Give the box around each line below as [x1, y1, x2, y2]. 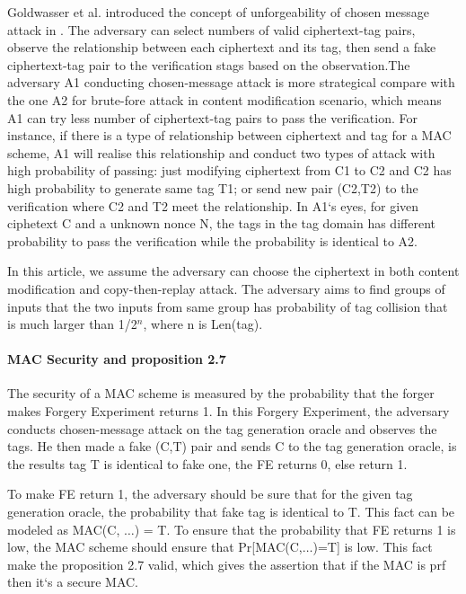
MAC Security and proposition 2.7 [7, 350, 226, 368]
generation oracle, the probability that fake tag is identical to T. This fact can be [7, 502, 455, 521]
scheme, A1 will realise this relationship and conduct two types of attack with [7, 143, 435, 162]
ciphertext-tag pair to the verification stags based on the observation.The [7, 55, 410, 74]
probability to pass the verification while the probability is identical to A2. [7, 231, 418, 250]
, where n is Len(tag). [143, 315, 263, 333]
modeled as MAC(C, [7, 519, 120, 538]
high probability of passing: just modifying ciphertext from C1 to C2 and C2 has [7, 161, 452, 180]
